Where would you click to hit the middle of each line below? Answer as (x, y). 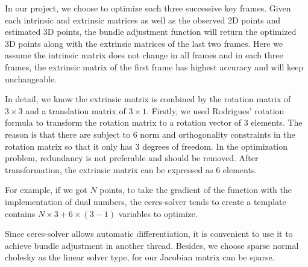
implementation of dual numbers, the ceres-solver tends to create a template (146, 201)
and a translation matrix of (76, 110)
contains (20, 213)
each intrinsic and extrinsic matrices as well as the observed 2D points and (143, 20)
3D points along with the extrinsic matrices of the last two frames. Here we (144, 43)
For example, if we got (46, 190)
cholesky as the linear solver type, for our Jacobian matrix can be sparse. (140, 257)
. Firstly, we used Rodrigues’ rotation (215, 110)
